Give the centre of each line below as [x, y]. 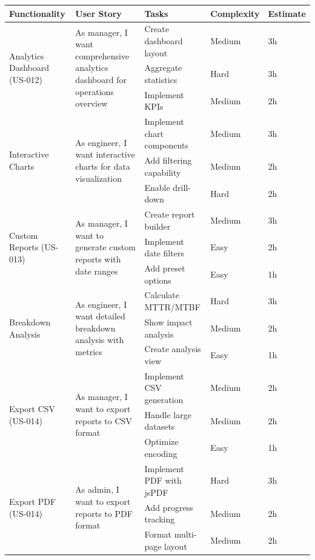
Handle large [168, 414]
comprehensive [102, 55]
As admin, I [97, 489]
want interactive [105, 154]
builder [157, 226]
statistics [161, 79]
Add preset [165, 268]
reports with [98, 258]
